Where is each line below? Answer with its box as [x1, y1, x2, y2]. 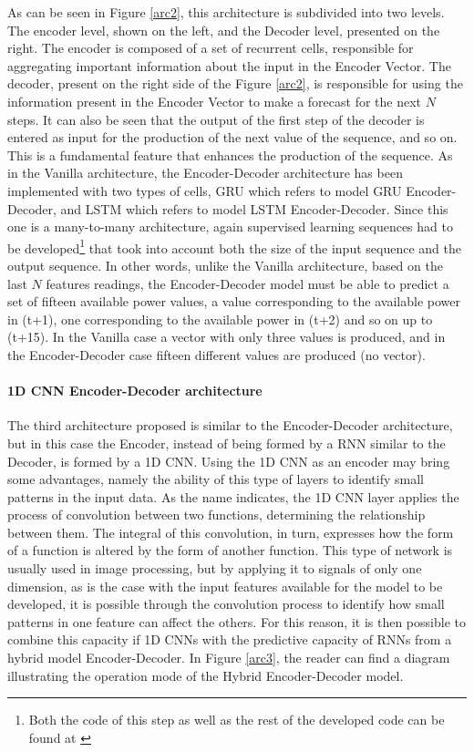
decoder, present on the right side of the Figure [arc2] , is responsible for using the [7, 74, 463, 93]
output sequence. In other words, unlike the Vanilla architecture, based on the [7, 255, 443, 274]
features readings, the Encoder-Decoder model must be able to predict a [46, 273, 449, 293]
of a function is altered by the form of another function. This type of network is [7, 541, 453, 560]
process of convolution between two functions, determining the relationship [7, 505, 426, 524]
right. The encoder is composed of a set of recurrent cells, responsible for [7, 38, 414, 57]
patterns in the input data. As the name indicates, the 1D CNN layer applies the [7, 487, 459, 506]
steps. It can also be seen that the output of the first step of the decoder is [7, 109, 425, 129]
